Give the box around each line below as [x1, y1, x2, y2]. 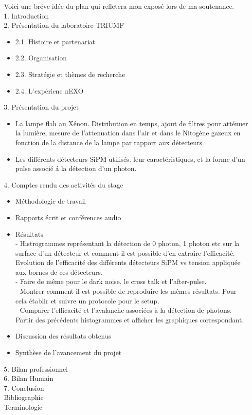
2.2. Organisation [15, 53, 67, 63]
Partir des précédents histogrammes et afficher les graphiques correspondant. [15, 314, 244, 324]
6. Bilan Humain [4, 373, 54, 383]
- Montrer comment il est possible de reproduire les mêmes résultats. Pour [15, 286, 237, 296]
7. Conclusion [4, 382, 44, 393]
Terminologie [4, 402, 42, 412]
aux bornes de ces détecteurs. [15, 266, 103, 277]
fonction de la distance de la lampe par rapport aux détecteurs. [15, 137, 204, 147]
